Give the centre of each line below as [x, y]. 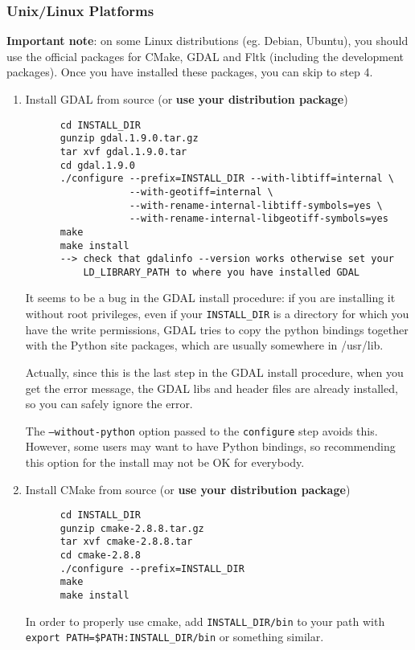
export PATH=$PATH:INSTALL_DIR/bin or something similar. [175, 637]
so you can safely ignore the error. [109, 404]
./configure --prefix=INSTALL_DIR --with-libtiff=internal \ [227, 179]
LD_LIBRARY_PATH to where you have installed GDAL [222, 272]
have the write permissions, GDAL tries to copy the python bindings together [217, 329]
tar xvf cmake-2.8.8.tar [126, 542]
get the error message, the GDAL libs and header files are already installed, [212, 388]
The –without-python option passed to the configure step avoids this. [201, 430]
